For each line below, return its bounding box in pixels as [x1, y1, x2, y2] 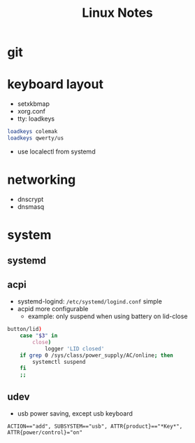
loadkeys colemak [7, 128, 58, 135]
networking [7, 172, 76, 188]
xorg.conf [17, 107, 46, 116]
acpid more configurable [17, 305, 89, 313]
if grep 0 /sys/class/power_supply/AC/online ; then [20, 352, 173, 359]
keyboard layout [7, 76, 103, 93]
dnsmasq [17, 202, 45, 211]
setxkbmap [17, 100, 50, 108]
